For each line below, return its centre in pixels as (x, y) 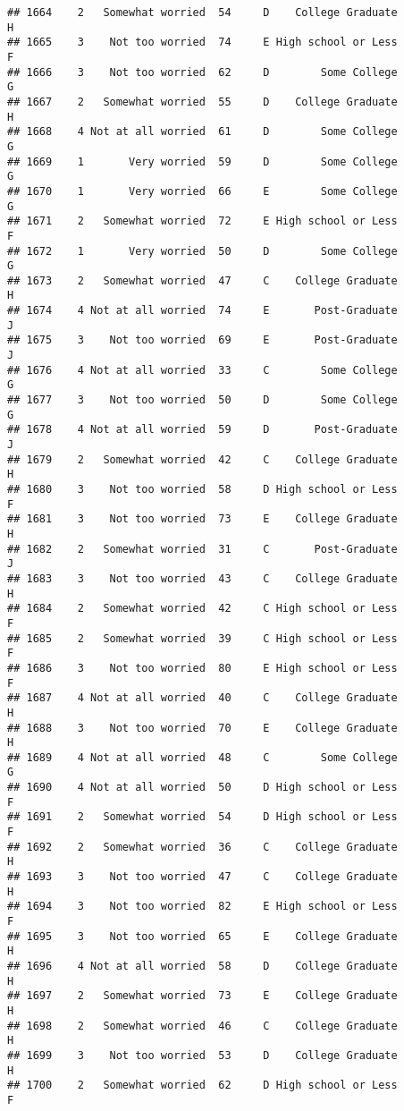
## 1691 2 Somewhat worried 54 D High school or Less (202, 817)
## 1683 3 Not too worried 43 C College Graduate (202, 578)
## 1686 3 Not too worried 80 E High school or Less (202, 668)
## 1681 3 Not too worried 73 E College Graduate (202, 519)
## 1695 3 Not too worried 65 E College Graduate (202, 936)
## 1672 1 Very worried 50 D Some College (202, 251)
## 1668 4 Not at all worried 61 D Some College (202, 132)
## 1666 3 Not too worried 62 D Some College (202, 72)
